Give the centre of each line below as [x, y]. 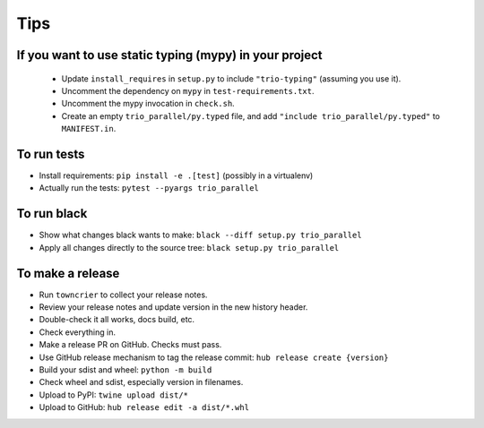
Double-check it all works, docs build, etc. [117, 320]
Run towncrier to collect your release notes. [123, 295]
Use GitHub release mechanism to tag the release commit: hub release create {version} [214, 357]
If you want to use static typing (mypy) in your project [169, 55]
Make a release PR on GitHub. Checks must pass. [130, 345]
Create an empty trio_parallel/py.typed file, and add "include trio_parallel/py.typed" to [251, 116]
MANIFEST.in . [89, 129]
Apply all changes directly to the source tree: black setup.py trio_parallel [189, 247]
